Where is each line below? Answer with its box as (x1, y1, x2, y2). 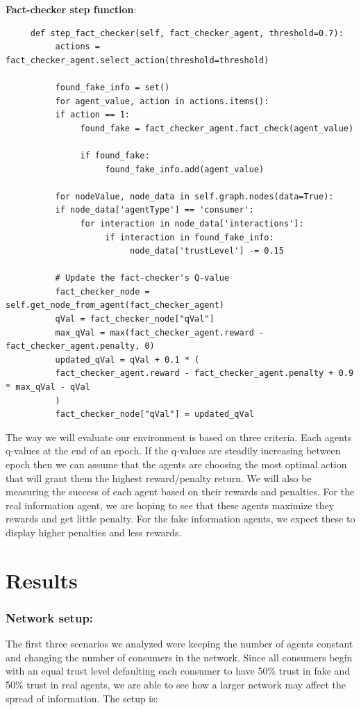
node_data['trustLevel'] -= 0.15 (129, 246, 284, 256)
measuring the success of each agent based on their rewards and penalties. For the (6, 484, 355, 499)
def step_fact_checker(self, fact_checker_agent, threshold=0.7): (30, 28, 344, 38)
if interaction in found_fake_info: (105, 232, 274, 242)
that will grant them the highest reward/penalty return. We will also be (6, 470, 312, 485)
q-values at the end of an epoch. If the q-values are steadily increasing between (6, 443, 341, 458)
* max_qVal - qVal (6, 382, 90, 393)
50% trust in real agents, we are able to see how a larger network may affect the (6, 677, 346, 691)
